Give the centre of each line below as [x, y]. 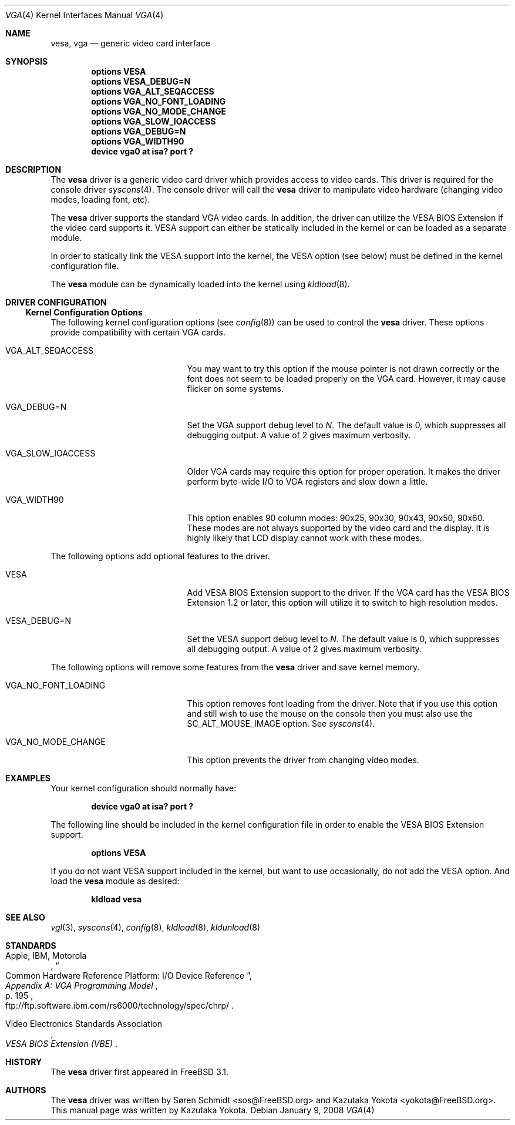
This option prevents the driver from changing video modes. [303, 760]
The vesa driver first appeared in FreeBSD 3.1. [140, 1072]
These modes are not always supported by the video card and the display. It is [338, 528]
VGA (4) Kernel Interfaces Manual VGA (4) [85, 15]
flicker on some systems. [235, 389]
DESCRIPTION [33, 169]
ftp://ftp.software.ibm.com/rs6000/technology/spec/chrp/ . [120, 1005]
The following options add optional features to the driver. [160, 556]
